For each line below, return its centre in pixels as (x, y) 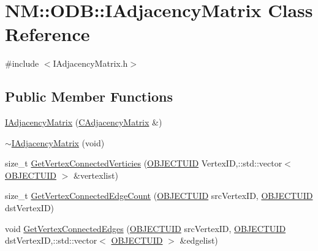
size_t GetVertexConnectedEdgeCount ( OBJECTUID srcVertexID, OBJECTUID (159, 196)
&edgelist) (199, 240)
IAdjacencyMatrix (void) (58, 142)
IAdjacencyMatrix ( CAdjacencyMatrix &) (84, 122)
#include (22, 63)
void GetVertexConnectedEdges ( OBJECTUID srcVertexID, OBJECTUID (146, 228)
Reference (47, 34)
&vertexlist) (96, 175)
